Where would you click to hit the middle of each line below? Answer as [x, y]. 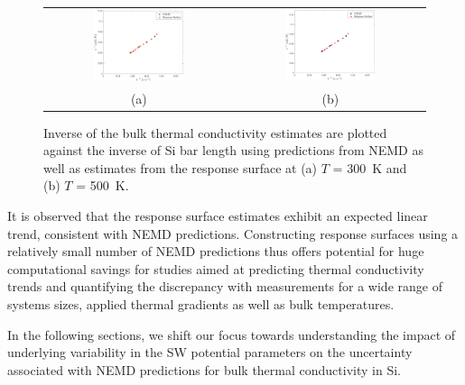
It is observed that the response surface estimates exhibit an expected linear [218, 216]
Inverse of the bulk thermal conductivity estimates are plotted [215, 132]
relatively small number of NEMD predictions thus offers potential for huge [216, 251]
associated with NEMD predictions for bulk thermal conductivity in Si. [204, 369]
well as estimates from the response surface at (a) [181, 167]
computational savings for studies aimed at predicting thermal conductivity [216, 268]
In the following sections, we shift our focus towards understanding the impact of [232, 334]
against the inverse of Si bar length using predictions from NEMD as [233, 150]
